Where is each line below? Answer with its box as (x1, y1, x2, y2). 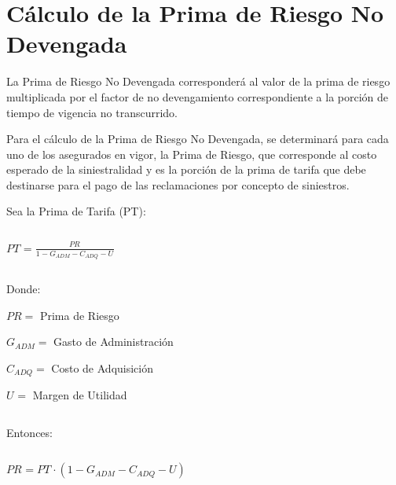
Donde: (6, 281, 41, 297)
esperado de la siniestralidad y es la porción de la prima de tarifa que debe (6, 161, 366, 178)
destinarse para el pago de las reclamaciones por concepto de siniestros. (6, 176, 350, 193)
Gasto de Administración (53, 333, 174, 350)
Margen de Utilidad (32, 387, 127, 403)
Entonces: (6, 424, 53, 440)
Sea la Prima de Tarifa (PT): (6, 203, 146, 219)
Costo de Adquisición (51, 359, 154, 376)
